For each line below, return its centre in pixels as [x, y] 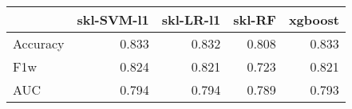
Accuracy [39, 43]
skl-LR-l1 [191, 19]
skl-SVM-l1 [113, 19]
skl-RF [255, 19]
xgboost [314, 19]
